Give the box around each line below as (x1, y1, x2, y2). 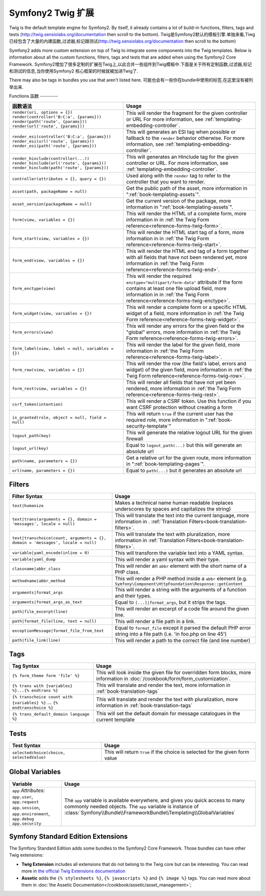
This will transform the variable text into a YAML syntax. (115, 550, 244, 556)
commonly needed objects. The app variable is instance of (64, 803, 199, 810)
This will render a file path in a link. (115, 618, 196, 624)
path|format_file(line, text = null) (12, 619, 97, 624)
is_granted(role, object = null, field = (12, 415, 106, 420)
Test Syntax (12, 742, 41, 749)
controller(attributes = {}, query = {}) (12, 176, 106, 181)
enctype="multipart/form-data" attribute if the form (126, 279, 243, 286)
